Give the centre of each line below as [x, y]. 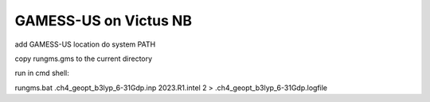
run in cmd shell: [42, 73]
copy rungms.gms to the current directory [84, 59]
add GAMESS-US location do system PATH [85, 44]
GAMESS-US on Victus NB [104, 21]
